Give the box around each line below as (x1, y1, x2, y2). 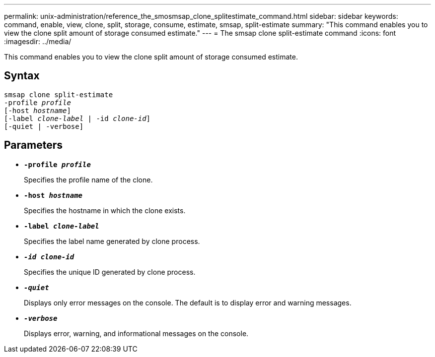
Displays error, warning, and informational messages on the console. (24, 329, 249, 338)
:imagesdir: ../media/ (4, 37, 72, 46)
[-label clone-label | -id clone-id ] (4, 114, 151, 122)
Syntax (4, 69, 40, 82)
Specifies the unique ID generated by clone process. (24, 267, 196, 276)
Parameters (4, 139, 63, 152)
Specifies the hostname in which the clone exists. (24, 206, 186, 215)
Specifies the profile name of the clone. (24, 175, 153, 184)
